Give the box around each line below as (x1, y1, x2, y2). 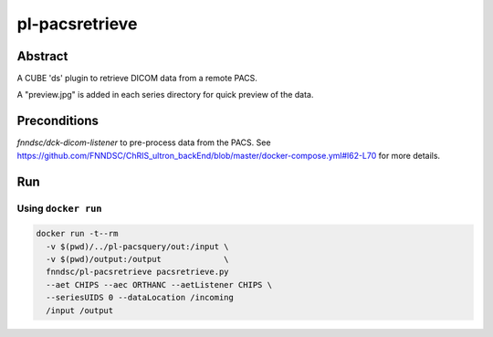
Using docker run (16, 202, 102, 215)
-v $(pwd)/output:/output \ (46, 254, 229, 265)
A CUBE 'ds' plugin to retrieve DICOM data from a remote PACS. (16, 73, 257, 84)
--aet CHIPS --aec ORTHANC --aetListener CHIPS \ (46, 279, 273, 290)
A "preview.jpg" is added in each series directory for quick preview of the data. (16, 90, 314, 100)
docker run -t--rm (36, 228, 119, 239)
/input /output (46, 305, 114, 315)
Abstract (16, 48, 68, 64)
